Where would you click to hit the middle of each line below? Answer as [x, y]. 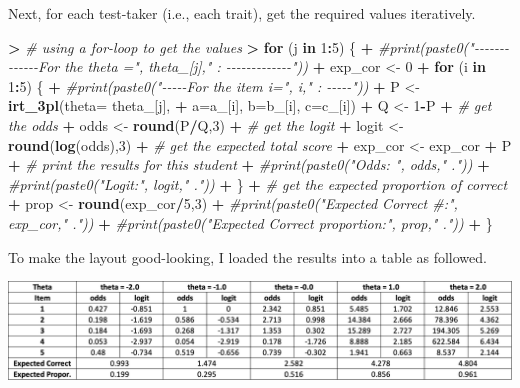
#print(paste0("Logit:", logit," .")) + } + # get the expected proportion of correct [258, 183]
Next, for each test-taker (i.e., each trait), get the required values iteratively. [242, 13]
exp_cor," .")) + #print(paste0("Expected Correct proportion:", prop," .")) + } [250, 222]
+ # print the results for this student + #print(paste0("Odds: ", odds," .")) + [249, 164]
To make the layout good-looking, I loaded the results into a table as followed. [247, 256]
